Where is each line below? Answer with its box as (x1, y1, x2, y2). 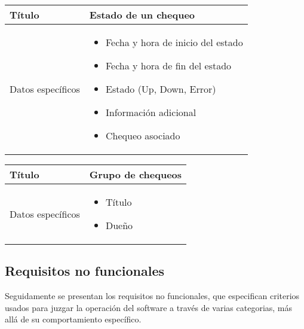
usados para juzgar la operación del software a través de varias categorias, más (5, 301, 293, 313)
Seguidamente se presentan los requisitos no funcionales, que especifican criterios (5, 290, 300, 302)
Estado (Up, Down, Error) (105, 82, 216, 96)
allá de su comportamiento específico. (5, 313, 142, 325)
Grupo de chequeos (89, 167, 182, 181)
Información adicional (105, 105, 196, 119)
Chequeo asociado (105, 129, 180, 142)
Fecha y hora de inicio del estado (105, 35, 243, 49)
